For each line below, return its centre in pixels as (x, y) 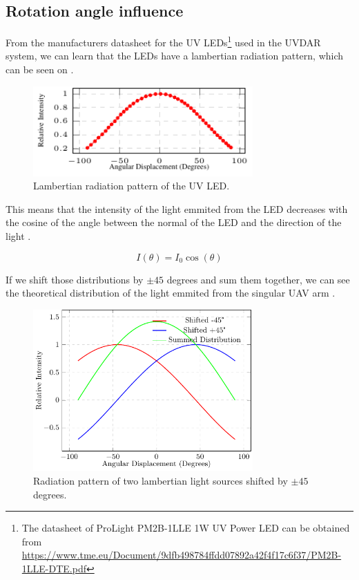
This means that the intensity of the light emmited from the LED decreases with (177, 208)
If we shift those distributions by (75, 279)
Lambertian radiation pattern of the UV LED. (132, 186)
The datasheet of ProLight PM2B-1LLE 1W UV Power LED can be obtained (186, 528)
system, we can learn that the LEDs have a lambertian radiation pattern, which (175, 56)
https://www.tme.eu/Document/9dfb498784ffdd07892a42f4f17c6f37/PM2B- (182, 555)
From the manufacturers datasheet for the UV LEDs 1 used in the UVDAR (163, 41)
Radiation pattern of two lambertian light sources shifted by (161, 480)
